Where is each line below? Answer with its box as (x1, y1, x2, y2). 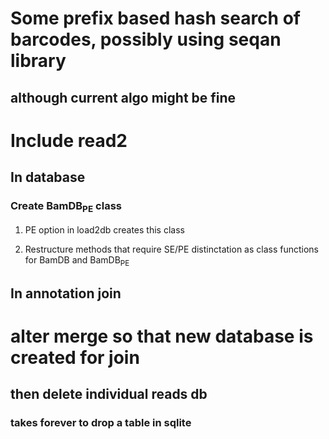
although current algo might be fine (10, 89, 237, 106)
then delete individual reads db (10, 386, 208, 403)
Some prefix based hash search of (10, 7, 301, 30)
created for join (10, 347, 140, 369)
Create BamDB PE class (10, 199, 122, 215)
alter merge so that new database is (10, 325, 314, 348)
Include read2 (10, 129, 128, 152)
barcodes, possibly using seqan (10, 28, 282, 51)
